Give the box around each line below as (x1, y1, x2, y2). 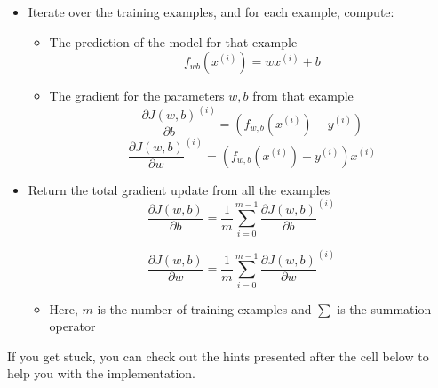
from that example (252, 86, 354, 105)
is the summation (337, 299, 432, 318)
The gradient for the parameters (49, 86, 225, 105)
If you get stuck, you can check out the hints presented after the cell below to (7, 346, 429, 365)
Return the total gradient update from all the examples (28, 180, 330, 198)
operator (49, 317, 96, 335)
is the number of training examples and (97, 299, 312, 318)
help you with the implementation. (7, 364, 195, 383)
